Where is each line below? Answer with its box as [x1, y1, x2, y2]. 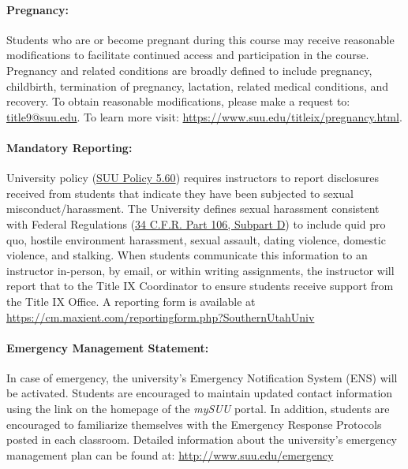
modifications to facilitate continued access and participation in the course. [6, 47, 369, 63]
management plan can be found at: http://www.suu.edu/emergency [6, 446, 334, 463]
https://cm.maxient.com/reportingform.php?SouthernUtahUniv [6, 308, 315, 325]
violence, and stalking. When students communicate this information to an [6, 247, 368, 263]
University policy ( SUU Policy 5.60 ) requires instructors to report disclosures [6, 169, 380, 186]
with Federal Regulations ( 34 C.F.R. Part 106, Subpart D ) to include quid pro [6, 215, 386, 232]
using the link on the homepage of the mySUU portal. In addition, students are [6, 400, 390, 417]
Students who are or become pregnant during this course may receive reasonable [6, 31, 395, 47]
